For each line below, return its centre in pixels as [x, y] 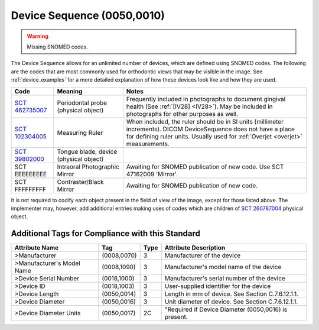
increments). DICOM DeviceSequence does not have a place [211, 129]
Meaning [70, 91]
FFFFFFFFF [30, 189]
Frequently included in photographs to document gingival [206, 99]
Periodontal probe [82, 102]
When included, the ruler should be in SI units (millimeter [205, 121]
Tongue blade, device [87, 151]
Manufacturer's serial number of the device [225, 279]
